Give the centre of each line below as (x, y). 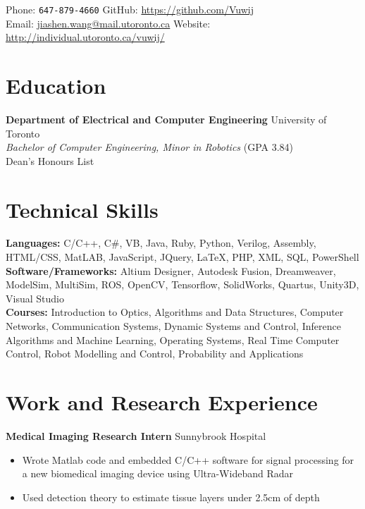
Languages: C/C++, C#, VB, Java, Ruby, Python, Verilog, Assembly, (161, 243)
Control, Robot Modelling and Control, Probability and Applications (155, 354)
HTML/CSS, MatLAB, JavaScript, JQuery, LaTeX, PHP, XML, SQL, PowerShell (182, 257)
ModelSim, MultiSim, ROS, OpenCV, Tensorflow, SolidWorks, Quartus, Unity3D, (182, 284)
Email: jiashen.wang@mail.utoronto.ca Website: (108, 23)
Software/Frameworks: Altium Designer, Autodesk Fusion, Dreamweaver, (171, 270)
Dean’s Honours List (50, 160)
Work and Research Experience (162, 402)
